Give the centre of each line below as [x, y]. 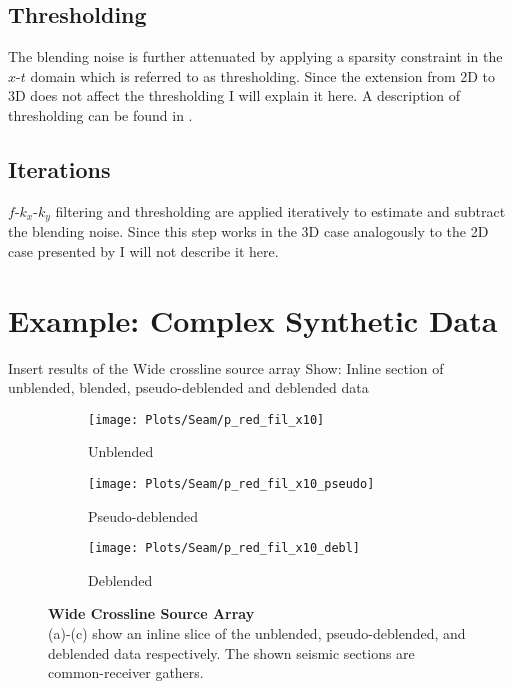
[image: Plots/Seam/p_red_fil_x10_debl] [224, 548]
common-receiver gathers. [126, 672]
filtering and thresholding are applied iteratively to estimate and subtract [280, 210]
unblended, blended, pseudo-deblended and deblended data [188, 387]
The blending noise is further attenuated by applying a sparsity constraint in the [255, 56]
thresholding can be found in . [100, 114]
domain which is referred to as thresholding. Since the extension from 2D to [263, 75]
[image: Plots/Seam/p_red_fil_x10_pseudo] [231, 483]
